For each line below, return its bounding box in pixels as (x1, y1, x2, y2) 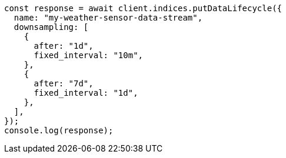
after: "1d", (34, 41, 94, 51)
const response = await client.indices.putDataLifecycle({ (4, 4, 282, 13)
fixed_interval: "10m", (34, 51, 144, 60)
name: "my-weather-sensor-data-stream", (14, 13, 203, 22)
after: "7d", (34, 79, 94, 88)
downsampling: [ (14, 22, 89, 32)
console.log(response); (4, 126, 114, 135)
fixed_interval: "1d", (34, 88, 138, 98)
